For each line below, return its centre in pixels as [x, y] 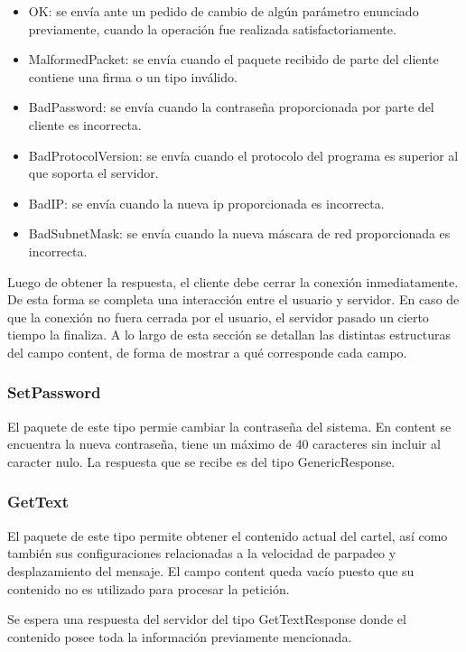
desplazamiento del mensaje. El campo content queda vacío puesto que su [211, 570]
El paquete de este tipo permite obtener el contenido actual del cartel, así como [228, 535]
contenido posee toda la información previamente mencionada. [180, 636]
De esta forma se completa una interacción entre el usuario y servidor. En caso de [233, 299]
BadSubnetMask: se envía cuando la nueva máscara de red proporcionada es [239, 233]
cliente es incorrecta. [85, 124]
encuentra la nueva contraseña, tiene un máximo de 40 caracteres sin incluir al [224, 444]
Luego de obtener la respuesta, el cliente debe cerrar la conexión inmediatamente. [233, 281]
